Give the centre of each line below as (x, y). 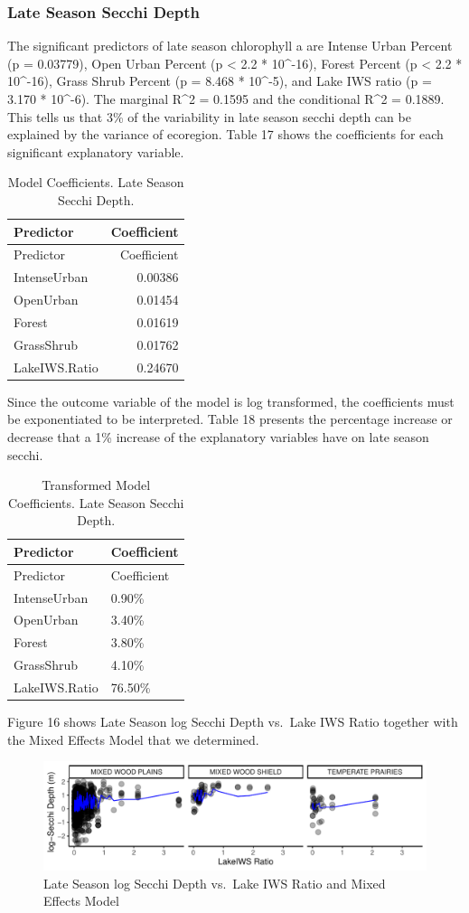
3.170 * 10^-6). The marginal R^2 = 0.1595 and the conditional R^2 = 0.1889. (226, 99)
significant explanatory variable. (96, 151)
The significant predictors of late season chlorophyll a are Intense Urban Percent (230, 46)
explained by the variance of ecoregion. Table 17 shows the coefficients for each (225, 134)
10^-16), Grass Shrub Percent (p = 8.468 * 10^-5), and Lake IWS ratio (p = (220, 81)
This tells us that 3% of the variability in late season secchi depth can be (209, 116)
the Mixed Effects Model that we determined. (133, 739)
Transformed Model (96, 485)
